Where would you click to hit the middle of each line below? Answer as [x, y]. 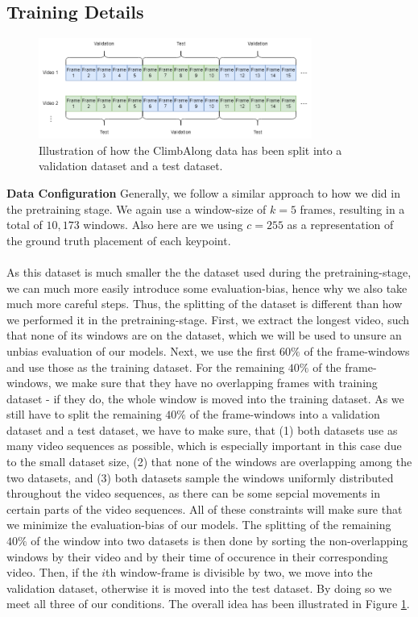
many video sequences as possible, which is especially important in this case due [204, 446]
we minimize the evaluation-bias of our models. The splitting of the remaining [199, 525]
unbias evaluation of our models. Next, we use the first [141, 350]
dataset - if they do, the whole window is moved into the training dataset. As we [205, 398]
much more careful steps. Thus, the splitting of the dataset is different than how [205, 304]
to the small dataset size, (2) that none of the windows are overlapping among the [209, 462]
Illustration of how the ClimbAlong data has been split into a [190, 150]
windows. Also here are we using [163, 225]
